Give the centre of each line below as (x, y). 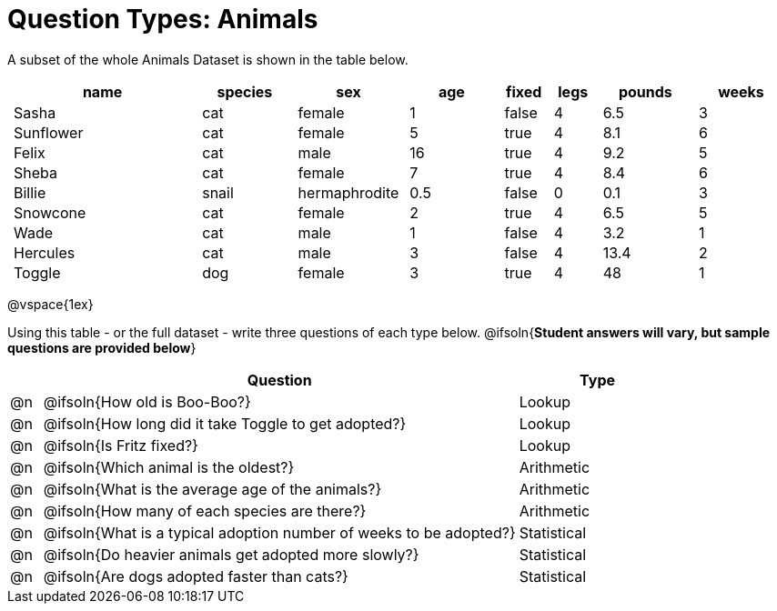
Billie (30, 192)
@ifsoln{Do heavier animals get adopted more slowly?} (231, 554)
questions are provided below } (102, 347)
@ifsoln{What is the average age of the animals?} (212, 489)
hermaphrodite (348, 192)
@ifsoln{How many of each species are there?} (205, 511)
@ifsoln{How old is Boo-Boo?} (147, 401)
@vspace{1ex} (50, 304)
